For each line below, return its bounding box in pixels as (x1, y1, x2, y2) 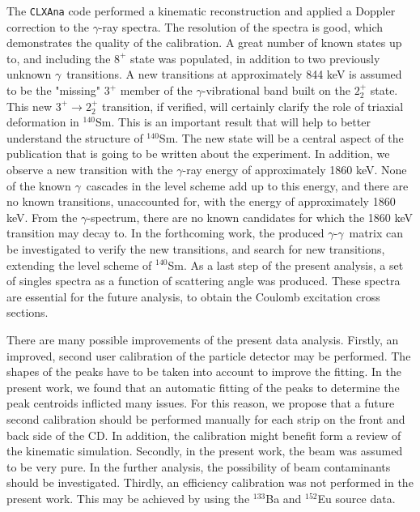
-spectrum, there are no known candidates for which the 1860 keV (87, 208, 414, 225)
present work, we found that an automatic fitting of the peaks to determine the (6, 378, 400, 395)
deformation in (6, 113, 79, 130)
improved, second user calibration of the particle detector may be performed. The (6, 347, 411, 364)
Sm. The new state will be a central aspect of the (159, 129, 404, 146)
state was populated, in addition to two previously (130, 49, 380, 66)
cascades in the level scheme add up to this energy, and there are (86, 177, 409, 194)
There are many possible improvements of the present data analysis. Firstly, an (6, 331, 399, 348)
